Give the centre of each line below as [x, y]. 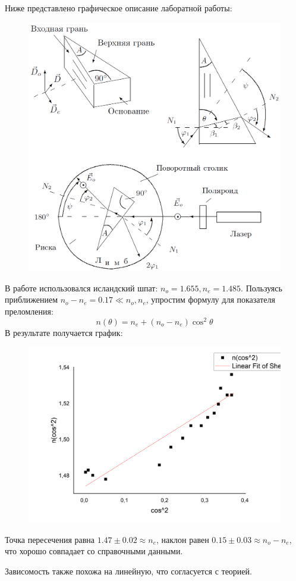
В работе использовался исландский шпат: [81, 288]
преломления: [29, 311]
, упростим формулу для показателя [210, 299]
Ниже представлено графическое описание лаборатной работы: [119, 8]
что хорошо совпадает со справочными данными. [94, 551]
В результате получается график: [64, 332]
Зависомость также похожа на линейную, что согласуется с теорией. [128, 571]
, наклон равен [182, 539]
